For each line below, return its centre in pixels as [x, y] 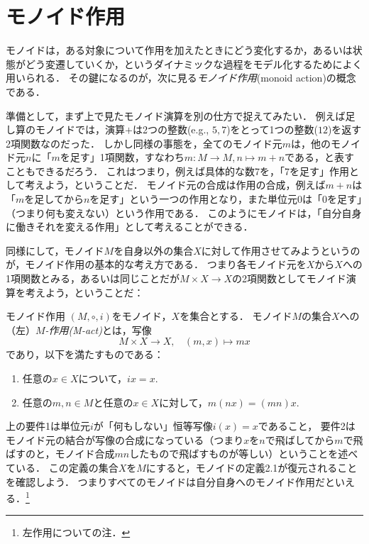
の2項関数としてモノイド [289, 278]
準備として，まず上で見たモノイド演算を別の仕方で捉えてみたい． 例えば [176, 115]
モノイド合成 [85, 454]
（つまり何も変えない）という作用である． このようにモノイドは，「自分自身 [184, 212]
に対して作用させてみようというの [281, 250]
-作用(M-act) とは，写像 [98, 329]
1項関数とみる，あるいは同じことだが [93, 278]
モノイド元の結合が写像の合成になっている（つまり [125, 439]
